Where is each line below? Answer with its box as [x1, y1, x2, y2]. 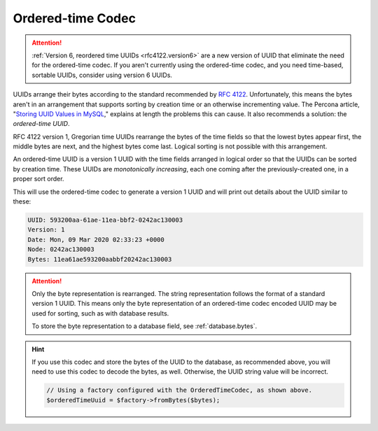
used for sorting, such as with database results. [31, 309, 169, 318]
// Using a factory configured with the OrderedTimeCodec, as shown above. [46, 386, 313, 395]
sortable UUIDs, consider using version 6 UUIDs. [31, 71, 173, 79]
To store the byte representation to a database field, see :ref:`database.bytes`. [31, 322, 258, 330]
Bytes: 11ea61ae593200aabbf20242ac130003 [27, 255, 172, 263]
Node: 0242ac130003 [27, 246, 94, 253]
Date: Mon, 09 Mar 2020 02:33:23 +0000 [27, 235, 164, 243]
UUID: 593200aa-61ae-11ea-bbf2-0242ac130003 [27, 216, 183, 224]
